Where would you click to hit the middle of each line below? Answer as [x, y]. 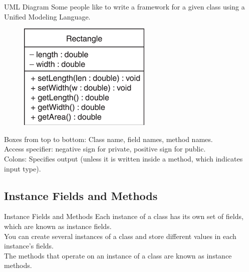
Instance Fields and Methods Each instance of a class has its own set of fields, [124, 216]
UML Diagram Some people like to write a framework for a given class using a [124, 6]
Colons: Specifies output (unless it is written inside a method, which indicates [123, 158]
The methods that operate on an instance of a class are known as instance [118, 255]
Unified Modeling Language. [47, 16]
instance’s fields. [29, 246]
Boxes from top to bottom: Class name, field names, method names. [108, 139]
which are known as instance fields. [58, 226]
